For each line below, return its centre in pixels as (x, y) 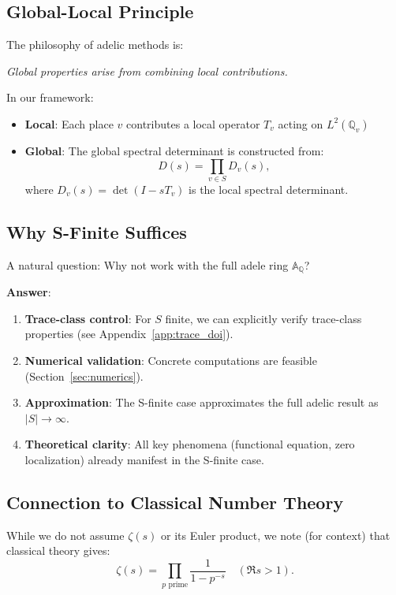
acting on (301, 123)
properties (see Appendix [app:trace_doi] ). (129, 334)
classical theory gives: (58, 550)
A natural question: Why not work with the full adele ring (148, 264)
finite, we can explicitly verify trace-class (263, 318)
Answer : (29, 292)
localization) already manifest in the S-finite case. (144, 459)
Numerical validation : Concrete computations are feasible (171, 360)
